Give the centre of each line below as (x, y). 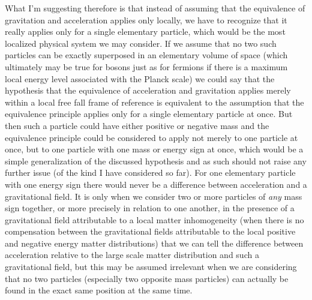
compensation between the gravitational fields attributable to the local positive (150, 231)
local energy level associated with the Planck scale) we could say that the (140, 78)
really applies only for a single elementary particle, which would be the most (145, 31)
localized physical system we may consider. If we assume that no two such (141, 43)
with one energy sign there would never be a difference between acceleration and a (156, 184)
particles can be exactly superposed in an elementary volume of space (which (146, 55)
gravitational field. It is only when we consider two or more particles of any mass (154, 196)
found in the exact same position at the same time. (99, 290)
